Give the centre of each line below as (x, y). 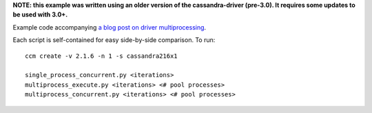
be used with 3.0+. (40, 14)
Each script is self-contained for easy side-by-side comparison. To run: (114, 40)
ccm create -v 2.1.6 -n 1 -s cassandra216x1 (102, 56)
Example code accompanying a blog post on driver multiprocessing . (110, 27)
